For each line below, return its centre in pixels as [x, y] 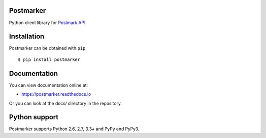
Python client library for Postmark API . [48, 23]
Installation [27, 37]
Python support [34, 117]
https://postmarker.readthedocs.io [56, 94]
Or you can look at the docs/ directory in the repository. [66, 103]
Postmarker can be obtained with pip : [48, 48]
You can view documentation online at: [49, 85]
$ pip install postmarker [49, 59]
